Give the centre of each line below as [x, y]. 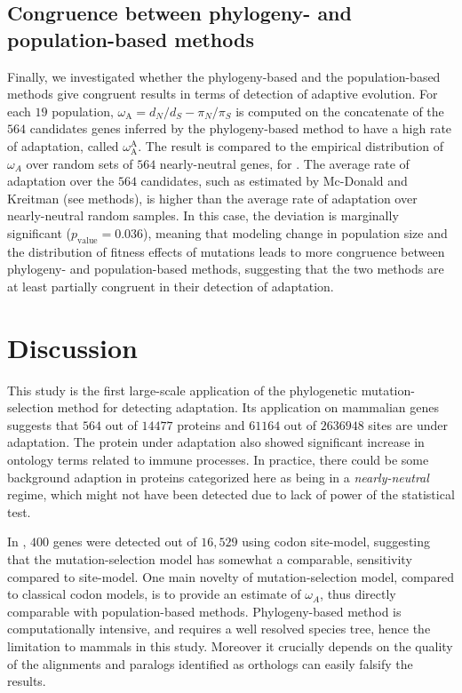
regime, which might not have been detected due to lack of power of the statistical [231, 494]
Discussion [72, 347]
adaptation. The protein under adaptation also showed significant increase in [216, 442]
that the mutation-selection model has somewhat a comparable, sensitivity [210, 558]
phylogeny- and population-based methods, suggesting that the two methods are [226, 269]
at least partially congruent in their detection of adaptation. [171, 286]
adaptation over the [61, 181]
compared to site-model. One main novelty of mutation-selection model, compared [231, 576]
